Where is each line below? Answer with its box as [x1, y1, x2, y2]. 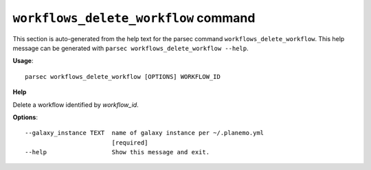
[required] [111, 138, 148, 147]
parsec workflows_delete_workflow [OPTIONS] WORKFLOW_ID [25, 73, 221, 80]
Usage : [12, 57, 34, 65]
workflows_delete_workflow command [12, 10, 256, 25]
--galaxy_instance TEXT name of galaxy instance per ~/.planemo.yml [25, 129, 265, 137]
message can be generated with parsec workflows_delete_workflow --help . [12, 44, 249, 52]
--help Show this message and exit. [25, 148, 210, 156]
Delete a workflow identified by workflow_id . [12, 100, 139, 109]
